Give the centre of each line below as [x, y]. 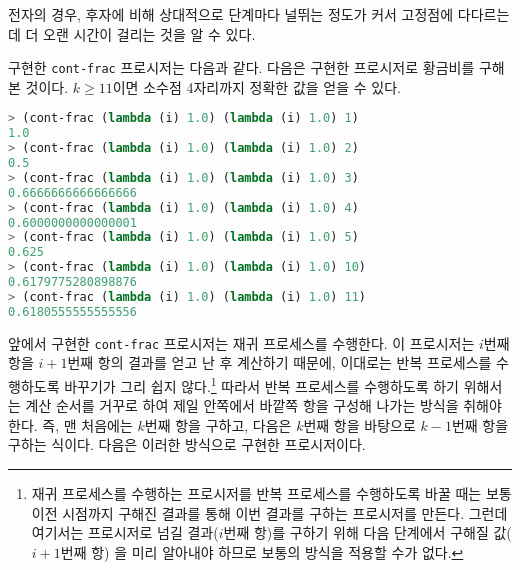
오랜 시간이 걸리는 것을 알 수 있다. [149, 33]
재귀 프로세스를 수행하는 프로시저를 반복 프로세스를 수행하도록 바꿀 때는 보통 [271, 492]
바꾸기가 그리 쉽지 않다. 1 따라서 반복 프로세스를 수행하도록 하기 [261, 384]
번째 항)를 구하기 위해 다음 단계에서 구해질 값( [367, 532]
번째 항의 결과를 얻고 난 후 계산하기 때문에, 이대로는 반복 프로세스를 [279, 362]
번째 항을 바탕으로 [359, 424]
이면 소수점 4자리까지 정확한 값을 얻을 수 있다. [256, 86]
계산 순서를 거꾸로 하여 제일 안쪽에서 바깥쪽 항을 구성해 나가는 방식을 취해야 [263, 405]
